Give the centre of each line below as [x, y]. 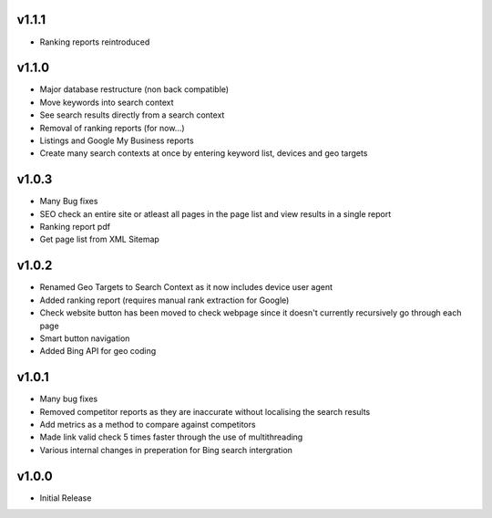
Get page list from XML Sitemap [99, 239]
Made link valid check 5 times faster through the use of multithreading [171, 437]
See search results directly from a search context [132, 115]
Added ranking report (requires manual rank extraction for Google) [164, 300]
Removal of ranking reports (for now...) [113, 128]
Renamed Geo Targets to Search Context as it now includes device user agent [186, 287]
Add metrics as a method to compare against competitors [148, 425]
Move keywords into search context [107, 102]
